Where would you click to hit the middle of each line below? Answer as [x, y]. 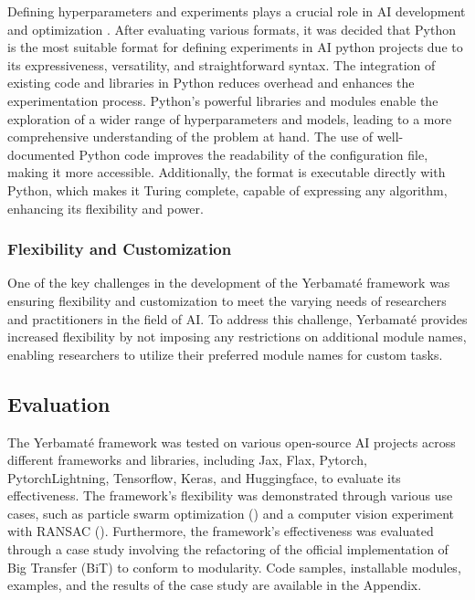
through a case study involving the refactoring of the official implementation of [228, 549]
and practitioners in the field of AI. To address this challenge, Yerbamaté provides [237, 318]
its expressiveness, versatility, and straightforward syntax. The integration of [222, 64]
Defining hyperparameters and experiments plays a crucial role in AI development [237, 11]
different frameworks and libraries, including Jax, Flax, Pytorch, [187, 460]
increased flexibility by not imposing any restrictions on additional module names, [237, 337]
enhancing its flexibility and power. [106, 208]
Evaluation [59, 403]
